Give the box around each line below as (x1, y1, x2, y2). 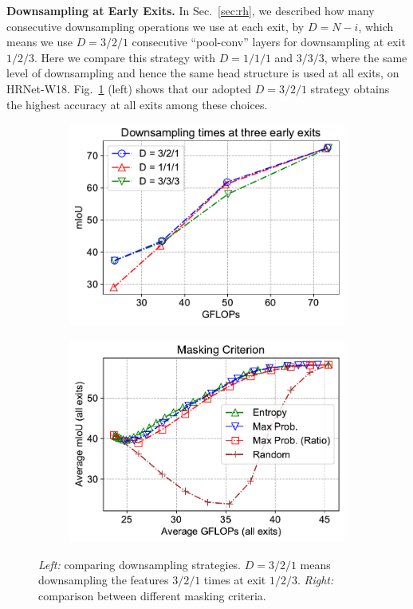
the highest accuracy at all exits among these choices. (6, 96, 268, 112)
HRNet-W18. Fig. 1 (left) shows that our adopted (6, 80, 252, 96)
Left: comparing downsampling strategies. (38, 556, 242, 572)
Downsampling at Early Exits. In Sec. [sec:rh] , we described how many (6, 2, 375, 18)
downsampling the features (38, 572, 169, 588)
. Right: (297, 572, 334, 588)
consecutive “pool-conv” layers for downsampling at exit (132, 33, 406, 50)
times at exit (203, 572, 266, 588)
